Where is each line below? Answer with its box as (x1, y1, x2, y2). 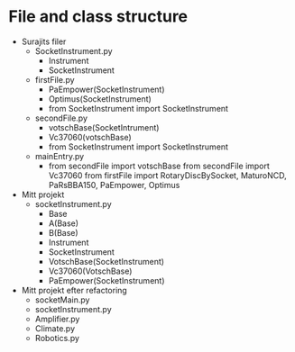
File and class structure (8, 6, 189, 27)
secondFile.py (34, 113, 88, 123)
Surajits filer (21, 36, 67, 47)
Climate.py (34, 322, 76, 334)
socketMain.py (34, 294, 90, 305)
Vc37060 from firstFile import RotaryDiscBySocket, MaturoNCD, (48, 169, 287, 181)
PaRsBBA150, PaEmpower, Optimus (48, 179, 180, 190)
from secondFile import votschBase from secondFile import (48, 160, 270, 171)
